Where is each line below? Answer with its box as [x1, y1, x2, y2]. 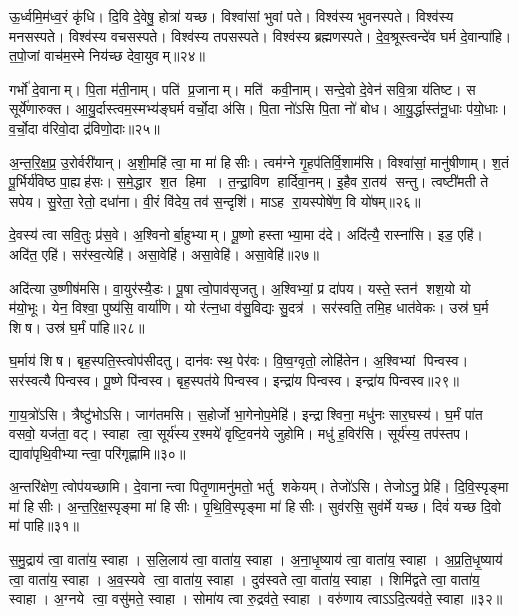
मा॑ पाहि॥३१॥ [9, 515, 79, 536]
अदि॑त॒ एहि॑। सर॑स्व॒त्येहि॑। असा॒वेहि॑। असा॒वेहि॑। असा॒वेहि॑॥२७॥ [9, 243, 319, 264]
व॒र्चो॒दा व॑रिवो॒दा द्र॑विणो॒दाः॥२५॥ [9, 117, 160, 138]
